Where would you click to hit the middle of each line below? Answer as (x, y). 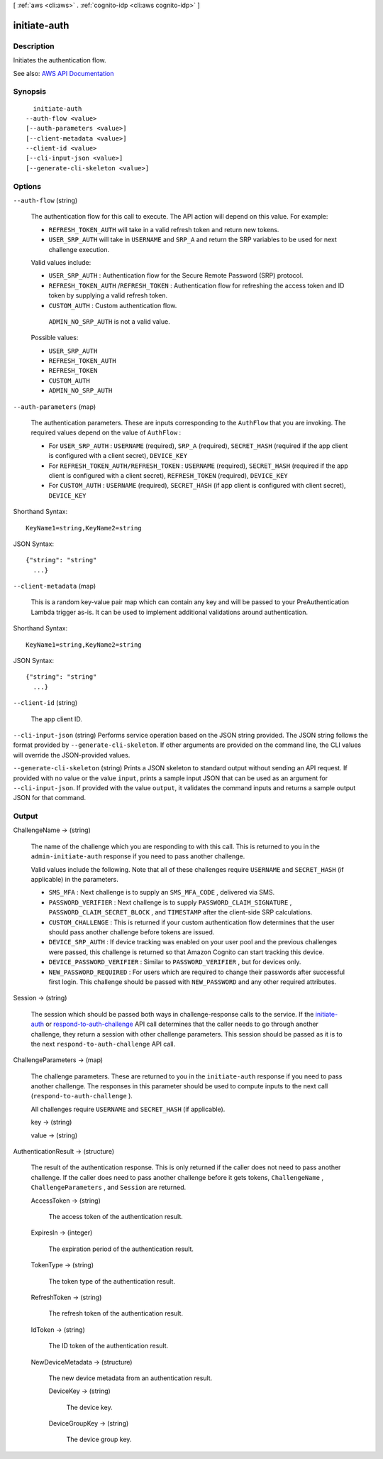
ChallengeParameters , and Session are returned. (109, 1187)
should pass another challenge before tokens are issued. (132, 932)
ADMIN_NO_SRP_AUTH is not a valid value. (109, 321)
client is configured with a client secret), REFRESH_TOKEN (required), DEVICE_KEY (168, 475)
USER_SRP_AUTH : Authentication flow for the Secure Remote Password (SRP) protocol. (176, 275)
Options (27, 186)
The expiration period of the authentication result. (121, 1249)
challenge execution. (79, 249)
